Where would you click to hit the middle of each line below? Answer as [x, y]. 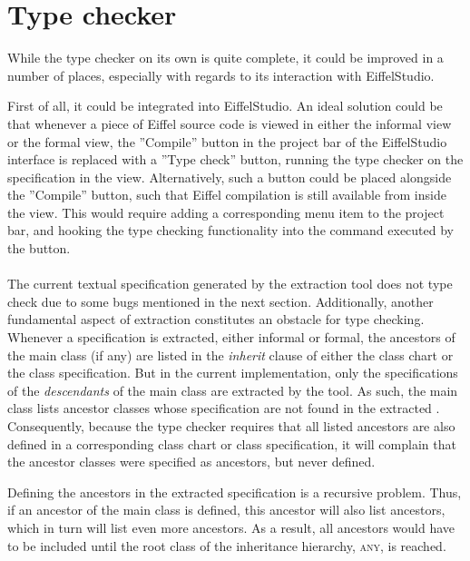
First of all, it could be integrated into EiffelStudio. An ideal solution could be [225, 106]
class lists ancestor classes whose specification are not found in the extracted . [224, 408]
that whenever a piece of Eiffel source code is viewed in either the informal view [230, 123]
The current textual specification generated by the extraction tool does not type [230, 284]
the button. [39, 248]
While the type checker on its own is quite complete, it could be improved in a [225, 58]
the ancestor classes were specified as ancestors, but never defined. [191, 462]
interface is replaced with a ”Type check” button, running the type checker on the [235, 159]
